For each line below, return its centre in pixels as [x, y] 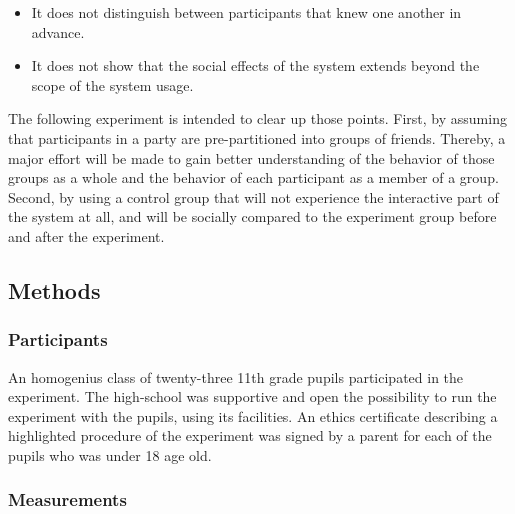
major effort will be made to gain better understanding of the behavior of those [251, 157]
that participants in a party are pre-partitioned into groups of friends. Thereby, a [257, 137]
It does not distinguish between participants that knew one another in [246, 12]
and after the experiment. [86, 235]
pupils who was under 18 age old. [110, 454]
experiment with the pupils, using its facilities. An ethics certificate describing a [253, 415]
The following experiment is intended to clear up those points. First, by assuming [257, 118]
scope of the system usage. [112, 84]
